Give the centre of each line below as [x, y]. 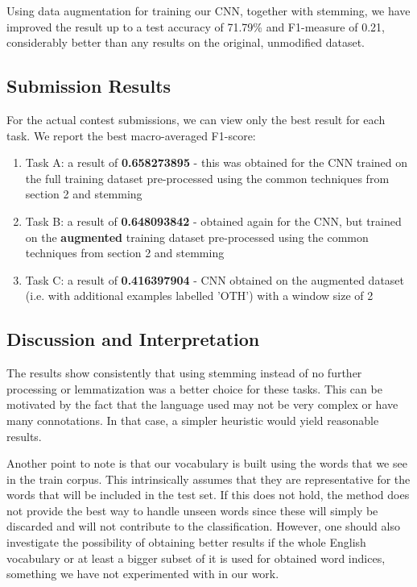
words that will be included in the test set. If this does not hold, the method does [208, 495]
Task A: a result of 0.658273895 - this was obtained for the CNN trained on [217, 162]
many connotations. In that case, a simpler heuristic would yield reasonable [193, 420]
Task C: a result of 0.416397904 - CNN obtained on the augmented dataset [215, 279]
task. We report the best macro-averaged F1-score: [131, 135]
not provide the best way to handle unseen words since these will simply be [192, 510]
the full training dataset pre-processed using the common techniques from [207, 178]
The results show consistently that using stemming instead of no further [184, 373]
